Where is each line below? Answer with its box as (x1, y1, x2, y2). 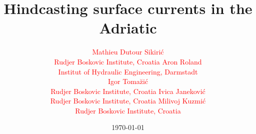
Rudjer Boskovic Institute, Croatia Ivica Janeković (50, 85, 205, 96)
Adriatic (99, 17, 157, 38)
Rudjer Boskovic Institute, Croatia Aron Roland (54, 56, 202, 66)
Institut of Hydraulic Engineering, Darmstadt (58, 66, 198, 76)
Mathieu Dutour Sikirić (92, 46, 164, 57)
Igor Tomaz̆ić (107, 76, 148, 86)
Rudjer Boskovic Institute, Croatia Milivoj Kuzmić (50, 95, 206, 106)
